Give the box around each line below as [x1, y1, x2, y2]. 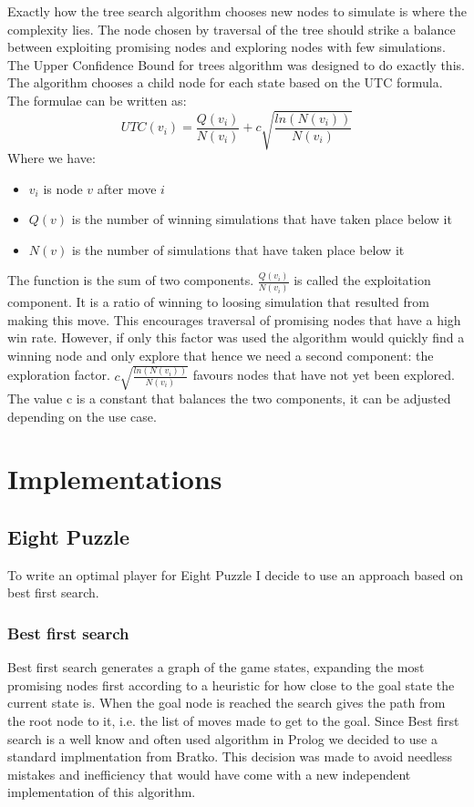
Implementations [7, 460, 222, 497]
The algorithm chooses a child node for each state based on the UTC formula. [7, 73, 443, 92]
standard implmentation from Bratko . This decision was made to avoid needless [7, 747, 453, 766]
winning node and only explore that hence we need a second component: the [7, 345, 434, 364]
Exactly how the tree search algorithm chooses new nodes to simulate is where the [7, 2, 467, 20]
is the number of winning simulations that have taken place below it [71, 209, 452, 229]
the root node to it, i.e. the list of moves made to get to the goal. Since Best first [7, 710, 459, 730]
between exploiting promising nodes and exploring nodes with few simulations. [7, 37, 446, 56]
